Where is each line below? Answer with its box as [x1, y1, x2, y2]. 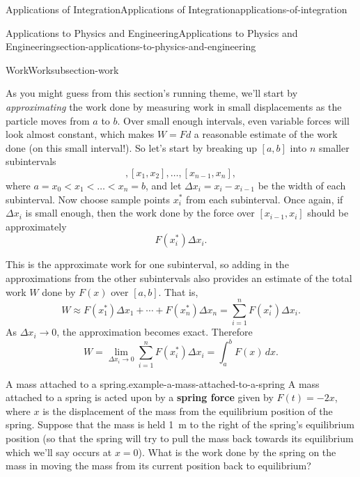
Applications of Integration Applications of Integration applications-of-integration [6, 2, 347, 16]
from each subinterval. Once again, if [186, 191, 343, 206]
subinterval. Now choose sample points [6, 191, 170, 206]
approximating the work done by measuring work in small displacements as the [6, 99, 342, 114]
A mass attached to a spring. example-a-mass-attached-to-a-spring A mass [6, 376, 320, 391]
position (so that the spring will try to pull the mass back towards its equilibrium [6, 431, 354, 446]
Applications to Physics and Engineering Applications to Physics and [6, 25, 298, 40]
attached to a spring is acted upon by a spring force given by [6, 390, 274, 405]
